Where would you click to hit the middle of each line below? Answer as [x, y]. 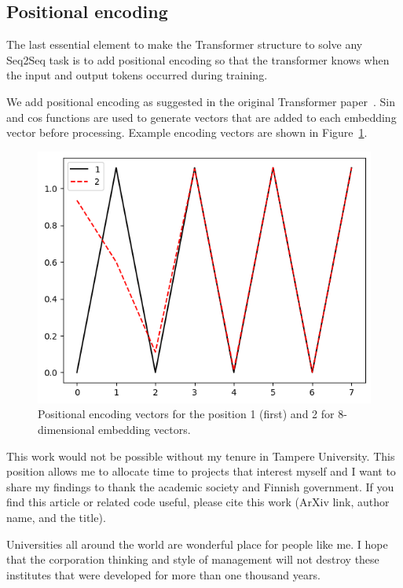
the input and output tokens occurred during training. [137, 75]
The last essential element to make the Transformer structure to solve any [185, 44]
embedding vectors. [145, 430]
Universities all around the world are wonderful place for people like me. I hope [197, 544]
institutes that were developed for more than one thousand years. [163, 574]
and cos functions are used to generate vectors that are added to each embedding [201, 117]
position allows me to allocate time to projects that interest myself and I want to [201, 471]
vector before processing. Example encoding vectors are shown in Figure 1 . [187, 132]
